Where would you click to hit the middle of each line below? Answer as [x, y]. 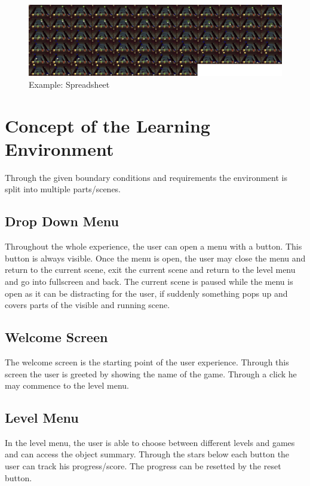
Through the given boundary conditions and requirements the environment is [146, 177]
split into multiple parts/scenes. [63, 189]
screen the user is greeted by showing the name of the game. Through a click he [151, 373]
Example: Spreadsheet [69, 84]
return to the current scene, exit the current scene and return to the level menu [150, 270]
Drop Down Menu [62, 221]
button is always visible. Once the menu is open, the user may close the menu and [155, 258]
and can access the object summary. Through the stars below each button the [147, 454]
